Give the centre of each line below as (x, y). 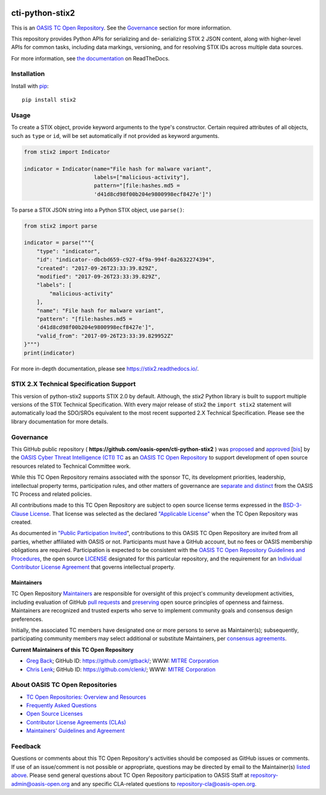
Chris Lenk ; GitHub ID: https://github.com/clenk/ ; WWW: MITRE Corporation (121, 669)
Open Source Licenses (55, 714)
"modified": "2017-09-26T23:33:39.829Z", (99, 277)
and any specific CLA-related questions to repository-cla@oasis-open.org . (164, 784)
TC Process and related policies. (51, 494)
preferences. (27, 619)
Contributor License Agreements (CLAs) (76, 722)
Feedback (26, 747)
